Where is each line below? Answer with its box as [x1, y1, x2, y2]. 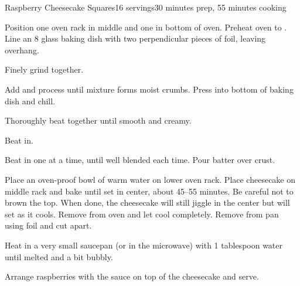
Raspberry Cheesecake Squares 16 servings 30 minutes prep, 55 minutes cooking [5, 1, 287, 13]
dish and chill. [5, 94, 56, 107]
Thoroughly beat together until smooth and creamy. [5, 114, 192, 127]
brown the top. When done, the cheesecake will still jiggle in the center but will [5, 196, 290, 209]
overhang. [5, 43, 39, 56]
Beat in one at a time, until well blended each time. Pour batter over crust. [5, 154, 275, 166]
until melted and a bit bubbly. [5, 250, 113, 263]
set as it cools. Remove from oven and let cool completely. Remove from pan [5, 207, 279, 220]
